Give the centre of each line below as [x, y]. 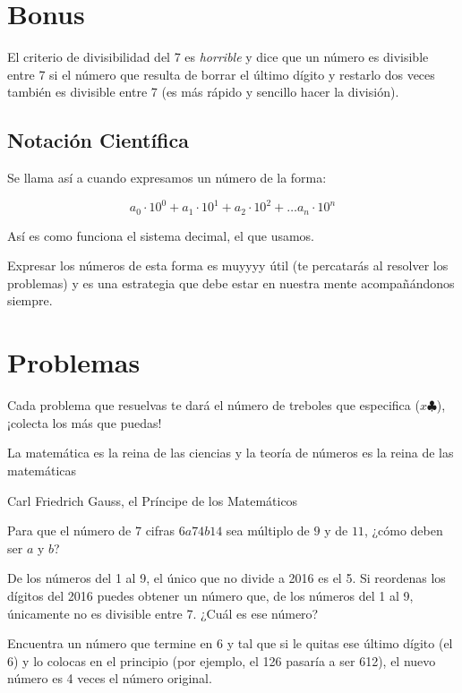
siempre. [30, 300]
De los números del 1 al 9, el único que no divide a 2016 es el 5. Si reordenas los [227, 578]
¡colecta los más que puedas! [85, 422]
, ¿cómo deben [403, 530]
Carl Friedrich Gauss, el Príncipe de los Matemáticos [153, 500]
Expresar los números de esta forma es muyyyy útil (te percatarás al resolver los [228, 265]
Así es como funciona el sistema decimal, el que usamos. [161, 235]
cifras [160, 530]
